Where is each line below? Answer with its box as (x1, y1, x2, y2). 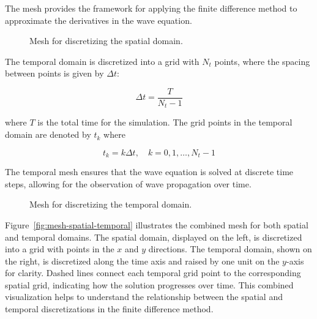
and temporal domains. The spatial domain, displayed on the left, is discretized (5, 230, 302, 243)
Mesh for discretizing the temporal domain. (29, 198, 192, 211)
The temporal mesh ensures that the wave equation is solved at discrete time (5, 165, 294, 178)
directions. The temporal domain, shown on (148, 242, 312, 255)
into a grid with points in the (5, 242, 114, 255)
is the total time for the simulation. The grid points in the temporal (37, 116, 293, 129)
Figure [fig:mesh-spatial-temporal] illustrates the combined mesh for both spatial (5, 218, 308, 231)
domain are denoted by (5, 128, 91, 141)
